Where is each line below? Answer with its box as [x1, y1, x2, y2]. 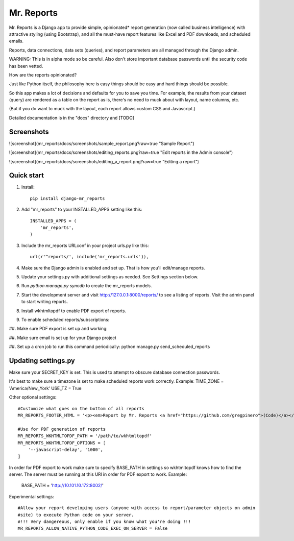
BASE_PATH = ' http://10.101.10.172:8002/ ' [21, 483, 104, 489]
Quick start [9, 172, 44, 180]
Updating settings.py [9, 356, 75, 365]
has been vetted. [9, 63, 44, 69]
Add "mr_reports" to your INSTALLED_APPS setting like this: [21, 206, 143, 213]
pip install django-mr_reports [30, 196, 105, 201]
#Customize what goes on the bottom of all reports [18, 406, 145, 411]
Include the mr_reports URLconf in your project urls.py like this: [21, 243, 149, 248]
